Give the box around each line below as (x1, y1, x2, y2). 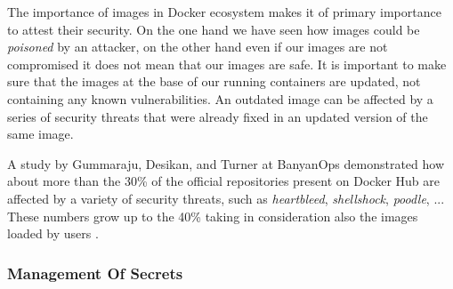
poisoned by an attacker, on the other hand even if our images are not (7, 37, 388, 56)
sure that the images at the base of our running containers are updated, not (7, 72, 421, 91)
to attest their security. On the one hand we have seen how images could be (7, 20, 420, 38)
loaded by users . (7, 224, 99, 243)
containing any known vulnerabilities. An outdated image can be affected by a (7, 89, 433, 108)
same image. (7, 124, 74, 143)
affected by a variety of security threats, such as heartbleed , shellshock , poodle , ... (7, 189, 445, 207)
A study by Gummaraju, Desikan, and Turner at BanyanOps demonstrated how (7, 154, 444, 173)
